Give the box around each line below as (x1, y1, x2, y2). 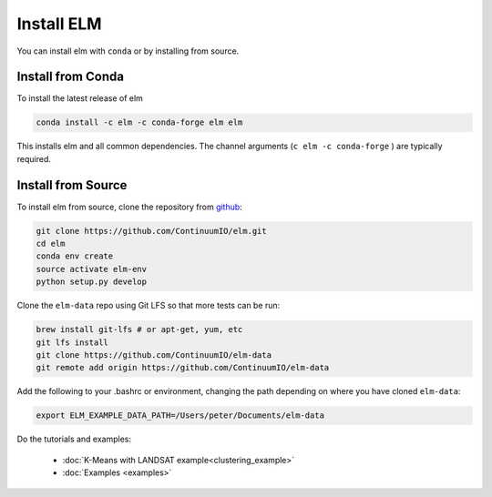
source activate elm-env (36, 264, 148, 274)
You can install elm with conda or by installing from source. (16, 46, 240, 56)
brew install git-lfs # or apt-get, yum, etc (36, 324, 243, 335)
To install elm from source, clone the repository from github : (16, 201, 243, 212)
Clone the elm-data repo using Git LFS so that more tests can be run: (16, 300, 281, 311)
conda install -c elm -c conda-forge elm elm (36, 117, 243, 127)
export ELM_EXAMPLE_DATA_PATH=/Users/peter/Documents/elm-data (36, 411, 325, 421)
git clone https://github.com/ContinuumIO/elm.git (36, 226, 268, 236)
